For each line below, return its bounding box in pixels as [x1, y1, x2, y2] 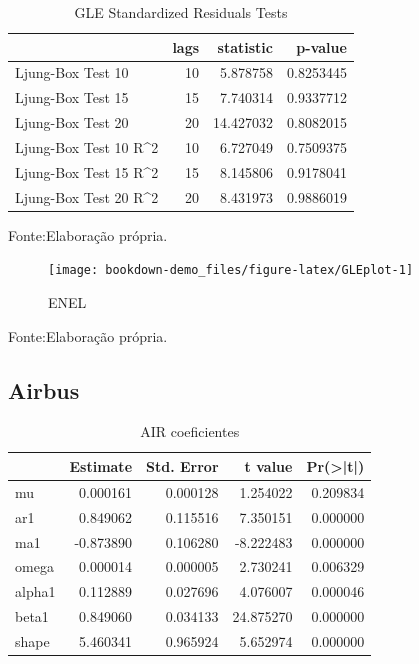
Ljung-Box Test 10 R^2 [15, 136, 159, 157]
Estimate [69, 455, 133, 476]
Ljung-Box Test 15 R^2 [15, 161, 159, 182]
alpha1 [15, 581, 56, 602]
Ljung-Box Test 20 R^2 [15, 186, 159, 207]
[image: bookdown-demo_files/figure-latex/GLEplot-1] [48, 263, 414, 278]
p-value [296, 36, 347, 57]
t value [244, 455, 293, 476]
